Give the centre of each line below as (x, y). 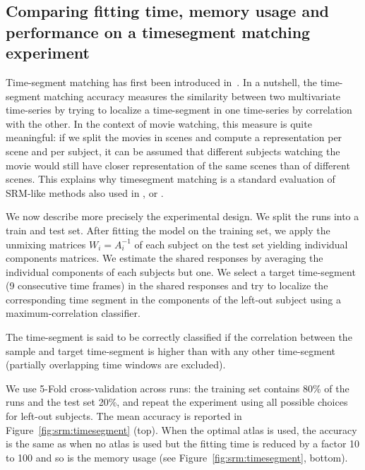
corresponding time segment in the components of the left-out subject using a (173, 299)
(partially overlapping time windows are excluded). (116, 364)
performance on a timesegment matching (158, 31)
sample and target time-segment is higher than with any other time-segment (171, 350)
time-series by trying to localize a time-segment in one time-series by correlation (179, 110)
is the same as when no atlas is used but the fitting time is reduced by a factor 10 (183, 444)
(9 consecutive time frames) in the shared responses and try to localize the (167, 285)
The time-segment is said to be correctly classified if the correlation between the (179, 337)
